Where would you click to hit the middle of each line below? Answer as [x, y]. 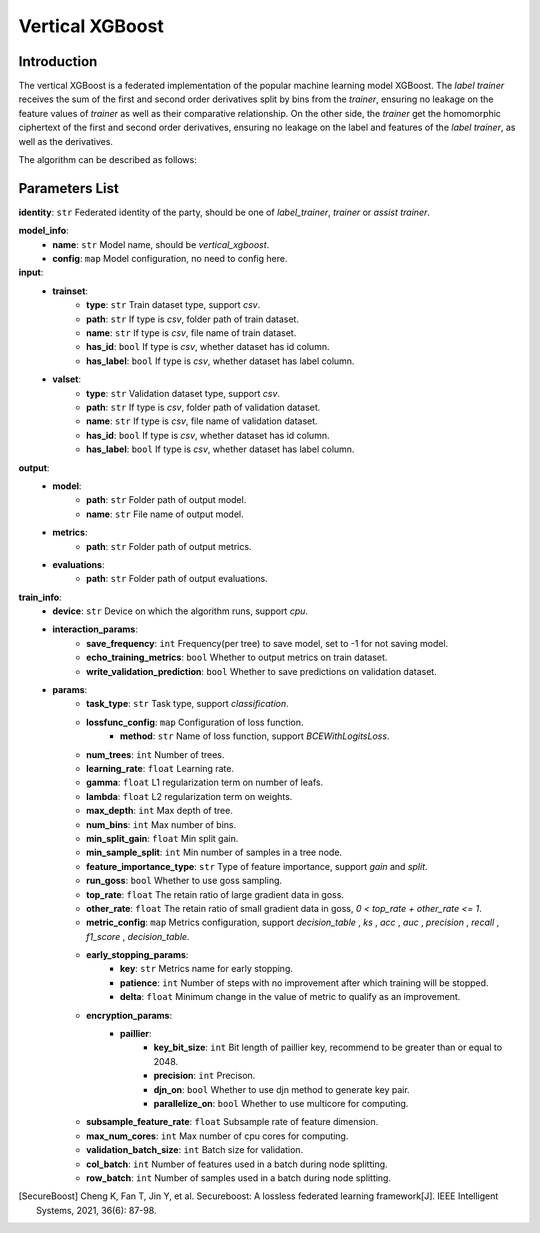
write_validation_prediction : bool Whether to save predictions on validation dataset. [261, 671]
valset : [67, 379]
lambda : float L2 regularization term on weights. [189, 796]
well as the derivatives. [66, 141]
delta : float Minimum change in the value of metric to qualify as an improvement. [290, 997]
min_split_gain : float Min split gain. [162, 838]
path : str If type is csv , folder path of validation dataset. [203, 407]
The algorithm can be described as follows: [107, 160]
